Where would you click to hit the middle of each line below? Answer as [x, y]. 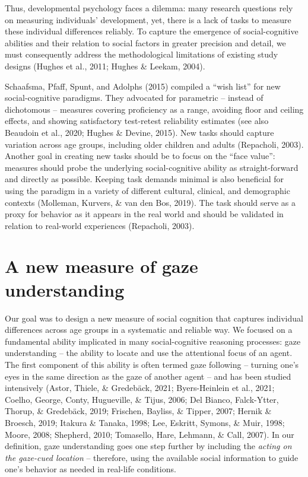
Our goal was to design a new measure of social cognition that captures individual [154, 318]
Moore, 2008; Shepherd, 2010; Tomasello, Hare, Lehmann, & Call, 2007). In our [150, 434]
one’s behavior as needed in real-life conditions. [91, 469]
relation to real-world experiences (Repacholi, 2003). [100, 225]
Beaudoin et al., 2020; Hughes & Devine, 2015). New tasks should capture [139, 132]
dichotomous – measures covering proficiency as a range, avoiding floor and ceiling [154, 109]
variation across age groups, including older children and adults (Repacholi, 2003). [154, 144]
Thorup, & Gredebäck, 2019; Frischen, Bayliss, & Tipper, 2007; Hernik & [138, 411]
